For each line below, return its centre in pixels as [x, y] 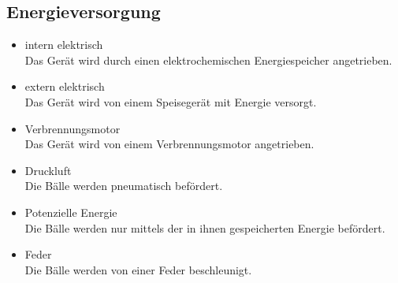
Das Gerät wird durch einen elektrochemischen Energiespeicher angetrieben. [208, 60]
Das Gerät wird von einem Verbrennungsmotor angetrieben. [169, 144]
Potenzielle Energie [71, 212]
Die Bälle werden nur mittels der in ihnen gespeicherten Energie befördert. [205, 227]
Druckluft [48, 170]
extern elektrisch [65, 86]
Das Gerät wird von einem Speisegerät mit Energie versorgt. [171, 101]
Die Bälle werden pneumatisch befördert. [124, 186]
